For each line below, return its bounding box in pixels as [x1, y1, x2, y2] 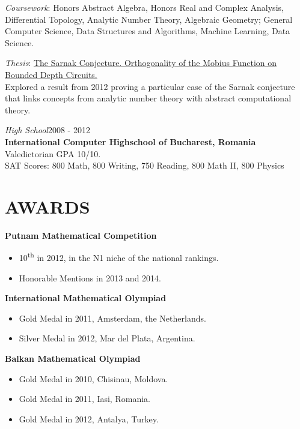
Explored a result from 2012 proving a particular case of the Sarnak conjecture [5, 80, 295, 92]
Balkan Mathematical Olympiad [5, 352, 141, 365]
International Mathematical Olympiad [5, 292, 167, 304]
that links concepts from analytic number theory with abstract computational [5, 92, 292, 104]
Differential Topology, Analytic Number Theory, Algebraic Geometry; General [5, 13, 293, 25]
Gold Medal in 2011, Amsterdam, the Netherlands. [19, 311, 206, 324]
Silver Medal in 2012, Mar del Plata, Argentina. [19, 332, 195, 344]
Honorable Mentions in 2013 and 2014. [19, 271, 161, 284]
